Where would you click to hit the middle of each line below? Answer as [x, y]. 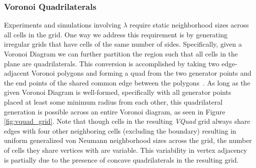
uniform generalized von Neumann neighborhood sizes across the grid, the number [128, 140]
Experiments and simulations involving [63, 25]
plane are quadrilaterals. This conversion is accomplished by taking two [112, 63]
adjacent [17, 73]
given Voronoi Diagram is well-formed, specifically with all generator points [118, 92]
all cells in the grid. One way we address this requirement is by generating [116, 34]
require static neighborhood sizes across [189, 25]
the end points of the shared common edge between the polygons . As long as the [127, 82]
